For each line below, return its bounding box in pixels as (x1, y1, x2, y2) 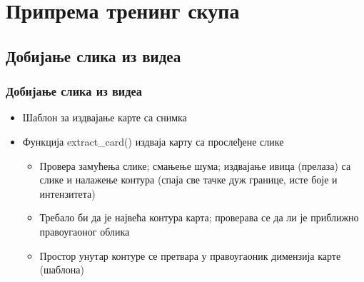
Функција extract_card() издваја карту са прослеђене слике (22, 134, 284, 148)
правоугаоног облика (39, 223, 130, 238)
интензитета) (39, 186, 96, 201)
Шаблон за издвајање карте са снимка (22, 110, 187, 125)
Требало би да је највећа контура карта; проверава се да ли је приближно (39, 210, 359, 225)
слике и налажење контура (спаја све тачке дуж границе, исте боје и (39, 172, 338, 187)
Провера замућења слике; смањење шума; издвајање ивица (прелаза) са (39, 158, 351, 173)
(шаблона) (39, 262, 84, 277)
